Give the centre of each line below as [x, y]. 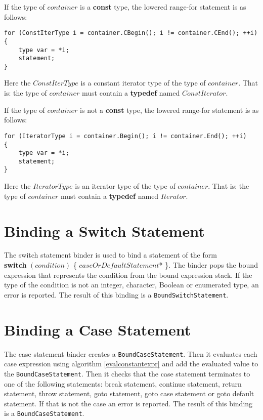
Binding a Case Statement [98, 329]
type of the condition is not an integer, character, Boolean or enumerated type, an [131, 285]
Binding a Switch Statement [104, 230]
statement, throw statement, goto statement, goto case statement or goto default [129, 393]
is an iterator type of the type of [125, 186]
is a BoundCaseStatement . [44, 413]
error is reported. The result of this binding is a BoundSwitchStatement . [116, 294]
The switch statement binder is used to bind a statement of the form [111, 255]
